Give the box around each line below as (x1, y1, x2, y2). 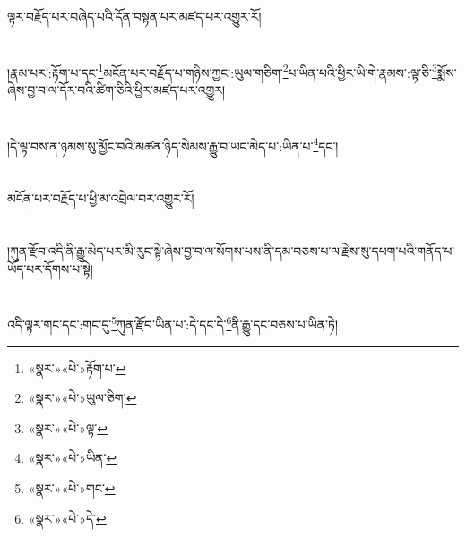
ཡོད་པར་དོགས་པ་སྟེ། (7, 259, 93, 277)
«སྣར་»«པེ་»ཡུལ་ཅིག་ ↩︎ (28, 388, 137, 407)
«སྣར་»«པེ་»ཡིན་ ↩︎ (28, 448, 117, 467)
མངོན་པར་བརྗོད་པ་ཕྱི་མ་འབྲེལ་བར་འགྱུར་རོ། (7, 189, 194, 208)
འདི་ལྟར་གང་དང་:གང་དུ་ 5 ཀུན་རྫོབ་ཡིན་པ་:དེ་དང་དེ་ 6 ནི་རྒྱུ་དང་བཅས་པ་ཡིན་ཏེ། (7, 312, 339, 334)
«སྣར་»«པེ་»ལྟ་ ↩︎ (28, 418, 108, 437)
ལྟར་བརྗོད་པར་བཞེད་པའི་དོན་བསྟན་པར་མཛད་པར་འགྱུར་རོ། (7, 7, 262, 25)
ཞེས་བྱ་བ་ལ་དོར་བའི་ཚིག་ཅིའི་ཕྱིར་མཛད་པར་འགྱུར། (7, 81, 226, 99)
